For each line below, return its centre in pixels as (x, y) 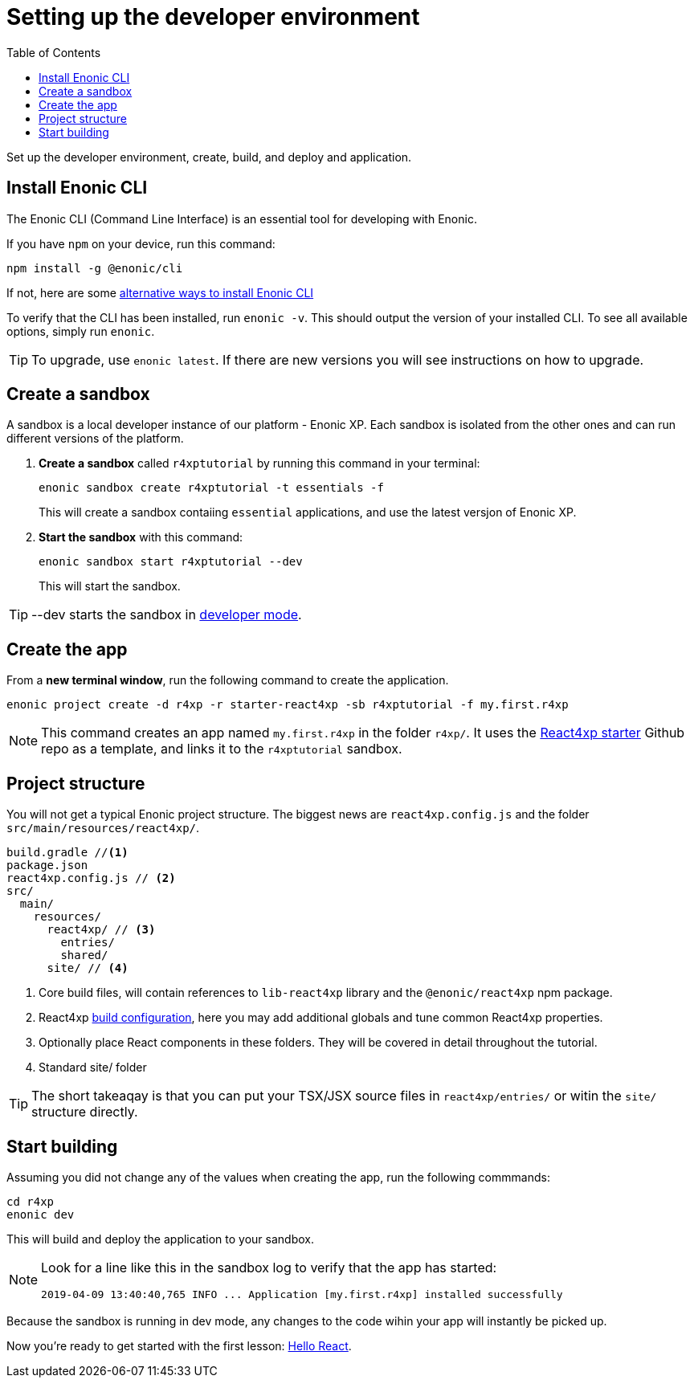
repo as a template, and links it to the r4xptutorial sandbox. (222, 749)
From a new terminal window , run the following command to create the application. (228, 680)
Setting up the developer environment (213, 17)
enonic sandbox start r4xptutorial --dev (171, 562)
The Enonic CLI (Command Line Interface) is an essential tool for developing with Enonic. (242, 218)
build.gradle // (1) (67, 853)
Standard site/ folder (93, 1068)
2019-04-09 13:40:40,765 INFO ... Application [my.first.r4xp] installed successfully (302, 1294)
